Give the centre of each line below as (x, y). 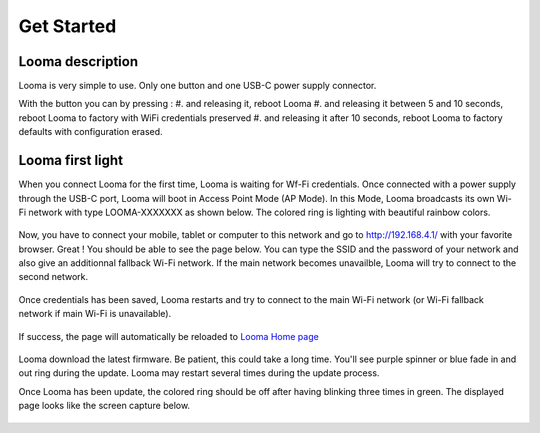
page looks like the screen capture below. (104, 406)
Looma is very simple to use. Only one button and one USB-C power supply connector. (197, 86)
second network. (53, 277)
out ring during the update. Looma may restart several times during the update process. (199, 373)
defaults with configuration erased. (91, 132)
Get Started (67, 26)
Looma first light (71, 160)
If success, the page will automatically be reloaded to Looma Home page (168, 336)
